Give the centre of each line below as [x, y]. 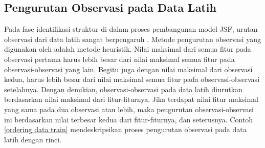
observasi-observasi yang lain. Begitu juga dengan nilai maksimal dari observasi [128, 69]
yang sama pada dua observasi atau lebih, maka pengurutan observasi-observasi [129, 109]
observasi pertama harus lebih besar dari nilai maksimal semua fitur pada [119, 59]
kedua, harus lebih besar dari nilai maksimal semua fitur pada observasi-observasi [132, 79]
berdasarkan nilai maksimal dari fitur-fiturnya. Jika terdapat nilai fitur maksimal [131, 99]
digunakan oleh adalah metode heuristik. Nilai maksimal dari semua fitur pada [128, 49]
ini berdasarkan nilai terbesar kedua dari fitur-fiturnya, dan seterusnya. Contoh [129, 119]
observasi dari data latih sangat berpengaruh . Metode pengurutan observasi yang [132, 39]
